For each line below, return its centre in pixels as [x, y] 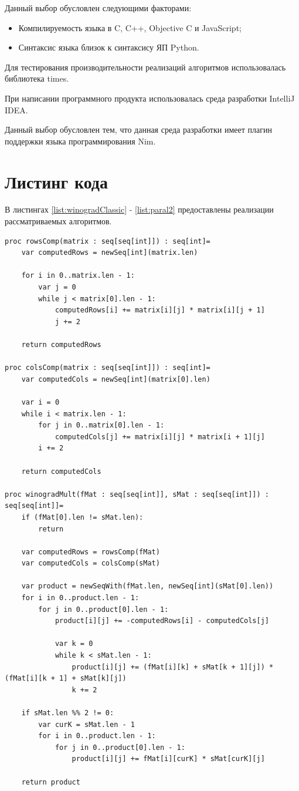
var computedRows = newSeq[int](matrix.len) [110, 253]
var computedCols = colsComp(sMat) [91, 563]
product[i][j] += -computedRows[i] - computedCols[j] [162, 621]
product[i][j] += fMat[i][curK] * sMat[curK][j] [168, 759]
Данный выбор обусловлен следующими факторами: [98, 8]
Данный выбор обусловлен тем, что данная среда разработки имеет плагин [138, 129]
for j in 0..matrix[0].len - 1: [101, 425]
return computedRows [61, 345]
